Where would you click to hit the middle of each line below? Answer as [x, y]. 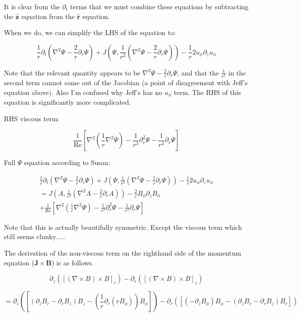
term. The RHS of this [207, 92]
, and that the [198, 72]
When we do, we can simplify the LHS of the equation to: [90, 32]
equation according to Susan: [67, 162]
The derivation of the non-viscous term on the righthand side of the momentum [123, 253]
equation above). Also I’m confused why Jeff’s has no [83, 92]
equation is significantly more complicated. [68, 102]
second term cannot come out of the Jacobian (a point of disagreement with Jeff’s [126, 82]
